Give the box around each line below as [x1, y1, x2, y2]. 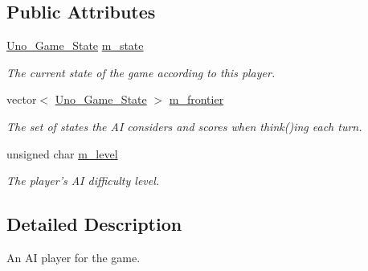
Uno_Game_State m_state [6, 37, 144, 54]
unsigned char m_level [6, 145, 118, 162]
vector [6, 91, 37, 108]
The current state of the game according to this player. [6, 64, 276, 80]
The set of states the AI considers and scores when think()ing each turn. [6, 117, 362, 134]
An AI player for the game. [6, 248, 141, 265]
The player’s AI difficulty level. [6, 172, 160, 189]
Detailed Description [6, 211, 182, 236]
